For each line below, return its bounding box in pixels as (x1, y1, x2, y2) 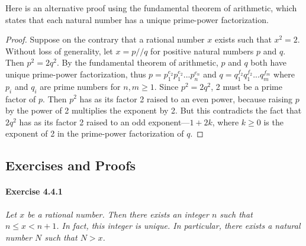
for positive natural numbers (150, 44, 254, 57)
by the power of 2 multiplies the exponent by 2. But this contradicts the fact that (5, 104, 302, 116)
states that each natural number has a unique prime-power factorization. (5, 13, 269, 25)
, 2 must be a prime (211, 80, 282, 92)
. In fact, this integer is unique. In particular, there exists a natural (56, 219, 301, 232)
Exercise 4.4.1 (5, 185, 63, 198)
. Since (154, 80, 179, 92)
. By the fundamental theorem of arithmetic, (56, 56, 218, 69)
